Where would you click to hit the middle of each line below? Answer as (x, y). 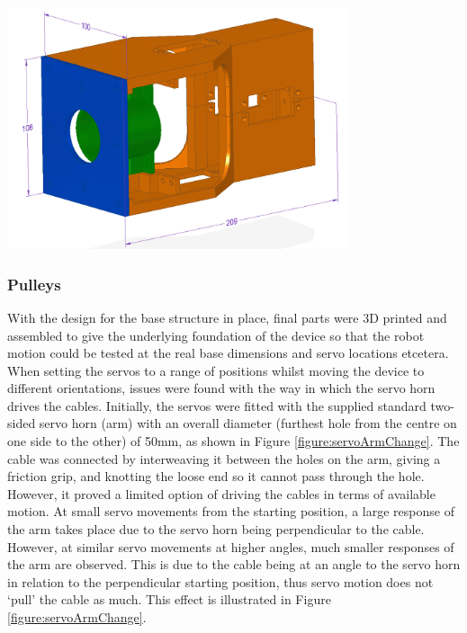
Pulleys (34, 284)
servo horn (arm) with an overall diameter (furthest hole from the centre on (248, 423)
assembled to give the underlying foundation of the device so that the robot (216, 335)
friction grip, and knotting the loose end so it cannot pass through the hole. (216, 476)
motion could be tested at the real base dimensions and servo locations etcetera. (228, 353)
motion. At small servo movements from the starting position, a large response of (231, 511)
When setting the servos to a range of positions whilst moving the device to (216, 370)
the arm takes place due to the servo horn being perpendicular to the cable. (216, 529)
